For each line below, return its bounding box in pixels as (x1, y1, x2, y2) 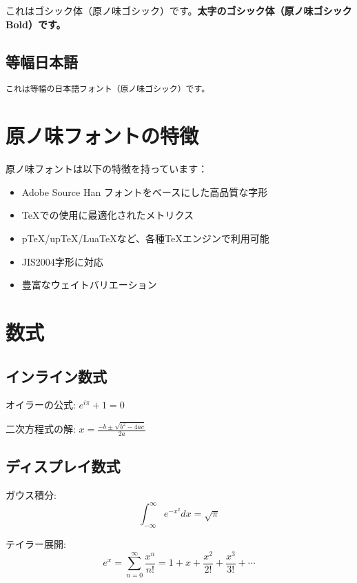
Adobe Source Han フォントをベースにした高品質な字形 (21, 184, 268, 199)
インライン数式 (6, 365, 107, 386)
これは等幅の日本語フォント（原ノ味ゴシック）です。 (6, 84, 210, 95)
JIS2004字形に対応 (21, 254, 103, 268)
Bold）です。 (6, 17, 66, 31)
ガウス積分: (6, 488, 57, 502)
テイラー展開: (6, 537, 66, 551)
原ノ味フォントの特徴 (6, 121, 199, 150)
